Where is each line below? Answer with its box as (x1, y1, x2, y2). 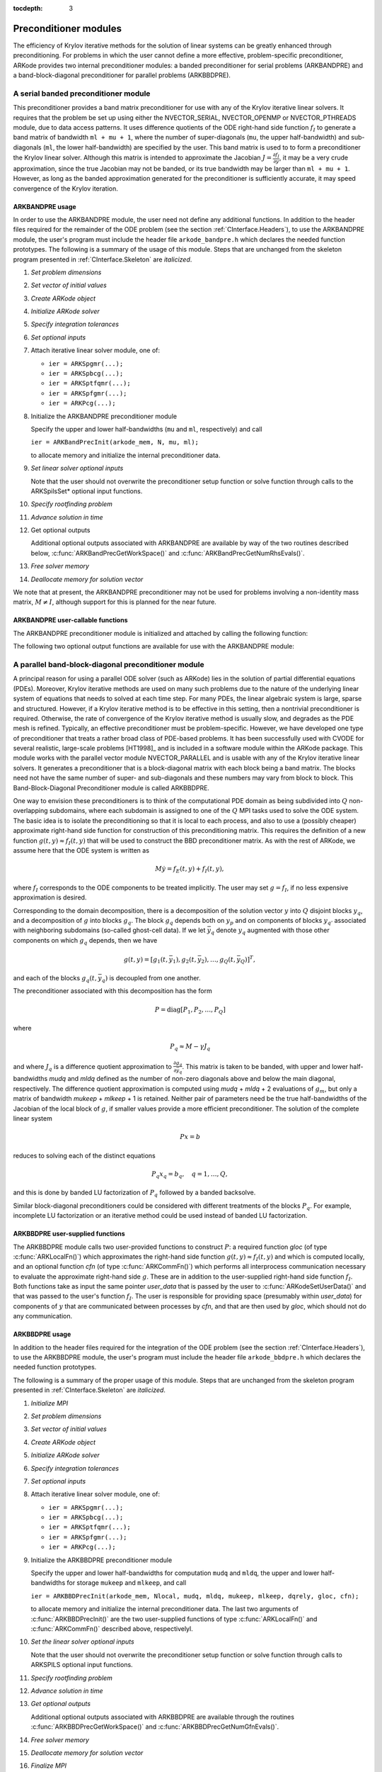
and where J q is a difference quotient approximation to (13, 1062, 173, 1072)
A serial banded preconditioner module (13, 89, 151, 99)
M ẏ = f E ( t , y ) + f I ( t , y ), (154, 865, 224, 875)
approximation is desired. (13, 893, 87, 902)
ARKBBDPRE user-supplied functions (13, 1230, 125, 1238)
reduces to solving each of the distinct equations (13, 1151, 156, 1160)
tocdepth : (13, 4, 43, 12)
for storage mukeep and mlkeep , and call (66, 1578, 187, 1587)
